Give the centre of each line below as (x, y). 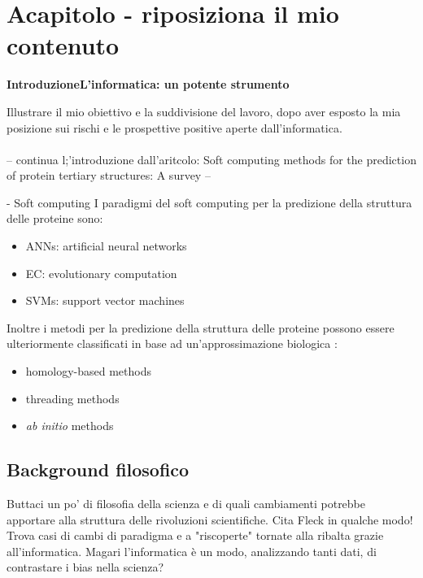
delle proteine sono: (55, 218)
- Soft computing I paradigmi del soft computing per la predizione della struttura (209, 202)
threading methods (72, 398)
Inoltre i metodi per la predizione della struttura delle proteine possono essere (201, 327)
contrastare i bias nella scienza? (85, 567)
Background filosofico (98, 469)
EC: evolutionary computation (101, 273)
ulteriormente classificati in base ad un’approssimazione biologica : (172, 343)
